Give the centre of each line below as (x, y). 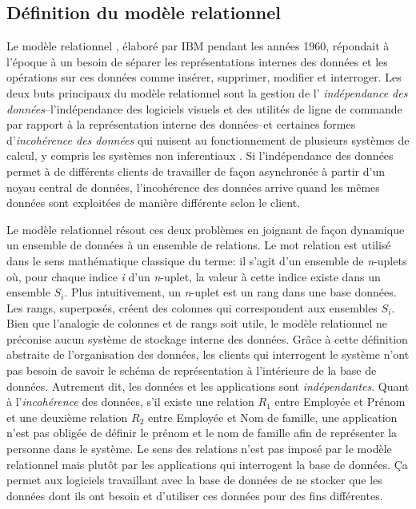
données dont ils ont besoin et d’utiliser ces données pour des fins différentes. (195, 495)
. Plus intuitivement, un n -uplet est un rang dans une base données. (230, 292)
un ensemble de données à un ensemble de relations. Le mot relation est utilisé (199, 245)
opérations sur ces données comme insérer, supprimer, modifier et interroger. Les (204, 77)
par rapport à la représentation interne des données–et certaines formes (181, 124)
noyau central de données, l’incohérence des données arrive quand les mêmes (193, 187)
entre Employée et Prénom (340, 402)
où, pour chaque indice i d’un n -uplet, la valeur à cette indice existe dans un (194, 276)
